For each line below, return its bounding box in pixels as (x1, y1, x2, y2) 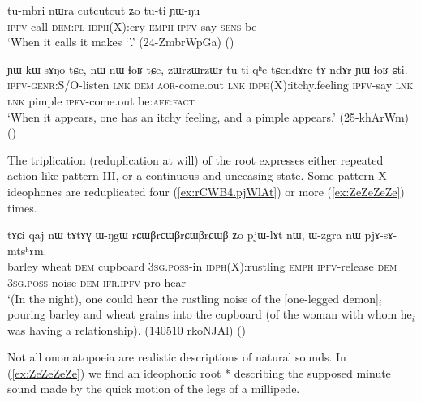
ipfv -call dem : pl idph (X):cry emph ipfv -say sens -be (7, 17, 257, 34)
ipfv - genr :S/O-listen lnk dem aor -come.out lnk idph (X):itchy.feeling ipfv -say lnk (7, 76, 414, 93)
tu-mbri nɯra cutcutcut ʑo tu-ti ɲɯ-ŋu (7, 2, 200, 18)
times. (7, 199, 37, 216)
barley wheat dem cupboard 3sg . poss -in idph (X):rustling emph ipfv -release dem (7, 258, 397, 275)
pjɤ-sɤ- (364, 226, 397, 243)
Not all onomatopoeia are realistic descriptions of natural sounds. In (7, 349, 346, 366)
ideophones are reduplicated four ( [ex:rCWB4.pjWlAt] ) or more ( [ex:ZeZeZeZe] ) (7, 182, 405, 199)
